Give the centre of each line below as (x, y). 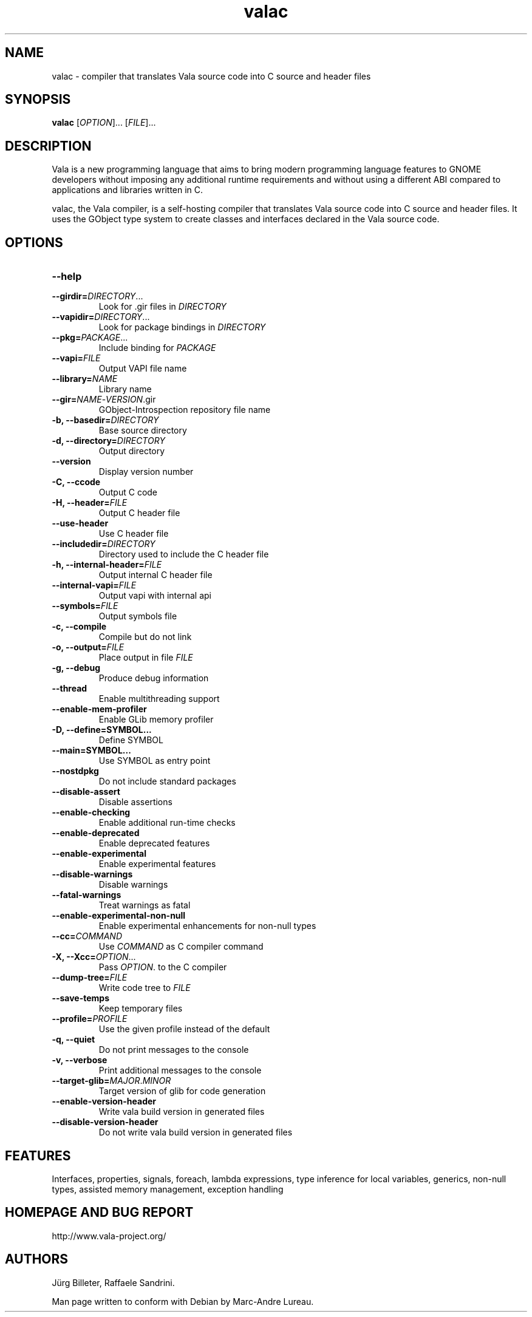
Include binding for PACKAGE (157, 348)
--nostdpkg (75, 771)
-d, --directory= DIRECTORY (108, 441)
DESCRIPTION (48, 146)
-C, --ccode (76, 482)
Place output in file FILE (146, 658)
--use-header (80, 523)
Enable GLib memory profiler (156, 720)
